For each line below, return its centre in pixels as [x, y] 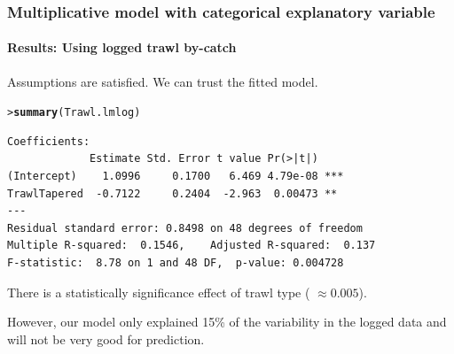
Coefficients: [49, 141]
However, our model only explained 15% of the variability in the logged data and [227, 322]
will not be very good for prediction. [106, 339]
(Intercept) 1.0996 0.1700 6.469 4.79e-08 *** [176, 177]
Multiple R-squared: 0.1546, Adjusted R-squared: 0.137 [192, 246]
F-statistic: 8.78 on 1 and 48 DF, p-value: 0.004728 [176, 263]
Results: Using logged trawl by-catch [122, 47]
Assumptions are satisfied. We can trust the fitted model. [163, 81]
